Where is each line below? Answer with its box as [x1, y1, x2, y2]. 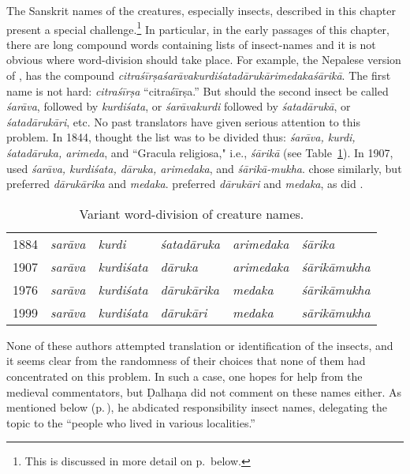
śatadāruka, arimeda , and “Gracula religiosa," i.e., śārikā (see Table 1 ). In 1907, [6, 145, 393, 160]
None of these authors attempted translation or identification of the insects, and [6, 337, 393, 353]
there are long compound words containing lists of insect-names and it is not [6, 36, 376, 52]
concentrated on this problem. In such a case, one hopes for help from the [6, 367, 363, 384]
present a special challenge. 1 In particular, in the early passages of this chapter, [6, 18, 389, 37]
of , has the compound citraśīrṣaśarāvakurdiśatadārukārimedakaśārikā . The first [6, 67, 391, 84]
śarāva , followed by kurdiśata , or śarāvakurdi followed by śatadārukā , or [6, 98, 351, 115]
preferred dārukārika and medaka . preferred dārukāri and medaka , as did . [6, 175, 363, 192]
